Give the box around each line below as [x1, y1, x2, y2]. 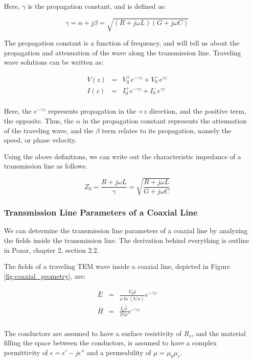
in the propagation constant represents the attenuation [82, 116, 247, 126]
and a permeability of [87, 347, 151, 358]
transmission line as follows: [4, 161, 87, 171]
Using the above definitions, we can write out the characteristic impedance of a [4, 151, 241, 161]
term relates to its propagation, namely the [102, 125, 231, 135]
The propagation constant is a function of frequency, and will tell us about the [4, 38, 240, 48]
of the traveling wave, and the [4, 125, 93, 135]
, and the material [191, 328, 246, 338]
